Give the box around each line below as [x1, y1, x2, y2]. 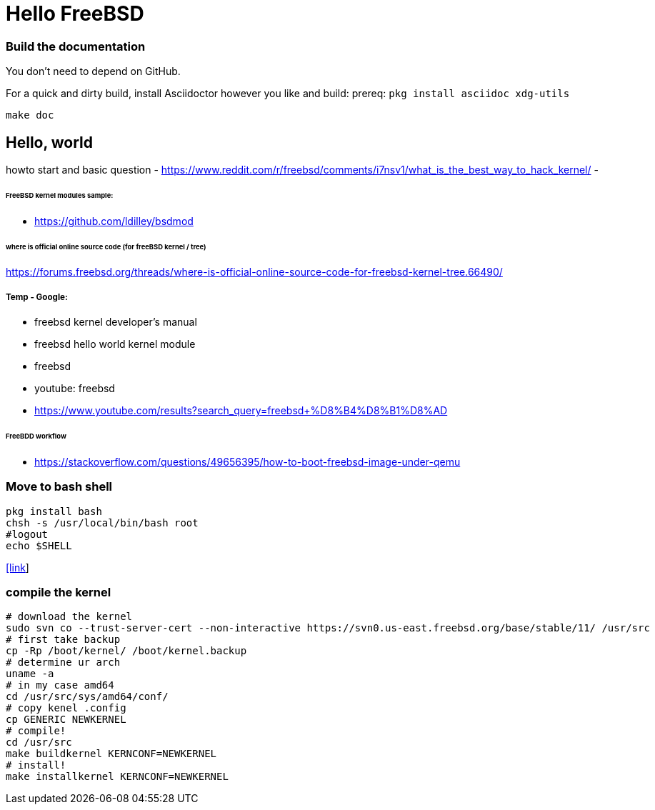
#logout [6, 528, 49, 540]
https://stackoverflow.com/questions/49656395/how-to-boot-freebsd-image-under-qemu [34, 455, 461, 468]
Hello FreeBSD [6, 1, 144, 26]
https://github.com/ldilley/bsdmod [34, 214, 194, 227]
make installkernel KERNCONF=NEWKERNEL [6, 771, 229, 783]
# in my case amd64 [6, 679, 114, 691]
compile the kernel [6, 584, 111, 599]
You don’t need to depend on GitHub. [6, 65, 181, 78]
